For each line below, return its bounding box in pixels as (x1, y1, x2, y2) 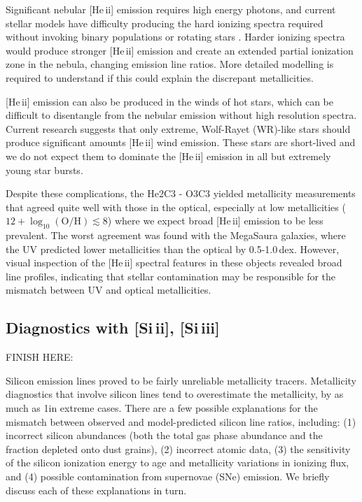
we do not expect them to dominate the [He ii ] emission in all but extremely (6, 148, 331, 163)
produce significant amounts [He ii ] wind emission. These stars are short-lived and (6, 135, 356, 150)
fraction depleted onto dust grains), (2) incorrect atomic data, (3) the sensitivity (6, 441, 351, 456)
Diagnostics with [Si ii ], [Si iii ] (6, 317, 220, 338)
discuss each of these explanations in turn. (6, 482, 187, 497)
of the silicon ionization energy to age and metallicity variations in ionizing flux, (6, 455, 349, 470)
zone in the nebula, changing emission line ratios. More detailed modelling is (6, 57, 334, 71)
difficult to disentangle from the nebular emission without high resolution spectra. (6, 108, 357, 122)
